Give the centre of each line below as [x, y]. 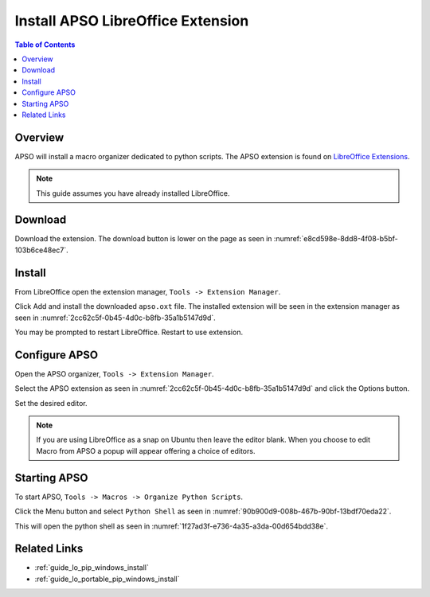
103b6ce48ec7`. [41, 250]
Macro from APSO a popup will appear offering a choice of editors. [146, 451]
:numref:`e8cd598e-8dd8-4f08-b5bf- [336, 239]
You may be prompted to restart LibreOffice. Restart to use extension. [129, 332]
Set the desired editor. [51, 403]
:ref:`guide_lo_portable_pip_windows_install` [107, 579]
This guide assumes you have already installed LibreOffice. [133, 193]
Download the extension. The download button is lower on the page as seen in [143, 239]
